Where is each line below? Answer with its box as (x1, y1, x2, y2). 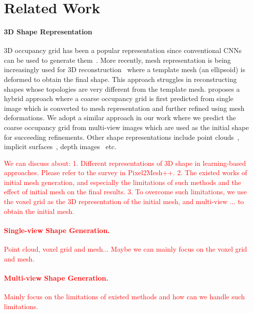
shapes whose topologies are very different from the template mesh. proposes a (4, 83, 240, 94)
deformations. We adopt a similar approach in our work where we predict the (4, 112, 236, 123)
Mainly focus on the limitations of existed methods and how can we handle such (4, 291, 245, 302)
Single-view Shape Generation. (4, 225, 110, 235)
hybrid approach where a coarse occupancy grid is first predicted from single (4, 93, 234, 104)
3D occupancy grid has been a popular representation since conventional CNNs (4, 45, 242, 55)
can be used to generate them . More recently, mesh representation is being (4, 54, 231, 65)
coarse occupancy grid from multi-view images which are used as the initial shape (4, 122, 249, 132)
